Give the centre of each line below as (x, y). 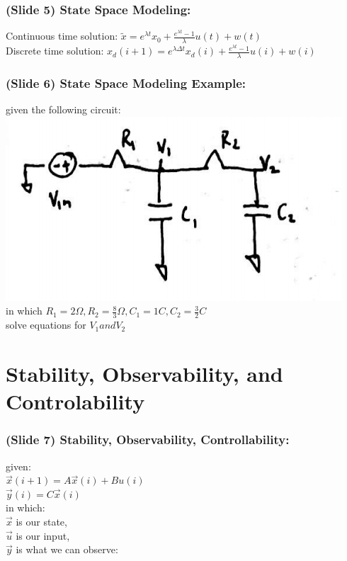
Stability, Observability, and (144, 374)
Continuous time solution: (62, 36)
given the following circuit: (63, 109)
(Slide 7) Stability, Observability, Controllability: (148, 440)
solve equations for (46, 325)
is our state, (41, 521)
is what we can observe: (67, 549)
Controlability (75, 401)
